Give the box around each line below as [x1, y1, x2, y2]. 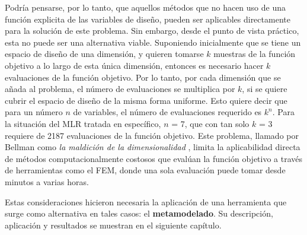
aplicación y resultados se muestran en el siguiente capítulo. [5, 218, 222, 231]
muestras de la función [213, 47, 296, 60]
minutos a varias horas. [5, 175, 89, 188]
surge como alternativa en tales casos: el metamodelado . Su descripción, [5, 207, 273, 220]
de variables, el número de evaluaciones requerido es [73, 106, 262, 118]
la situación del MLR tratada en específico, [5, 117, 161, 129]
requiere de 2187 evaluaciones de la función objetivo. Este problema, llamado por [5, 129, 299, 141]
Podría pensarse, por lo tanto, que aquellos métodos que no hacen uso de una [5, 1, 286, 13]
